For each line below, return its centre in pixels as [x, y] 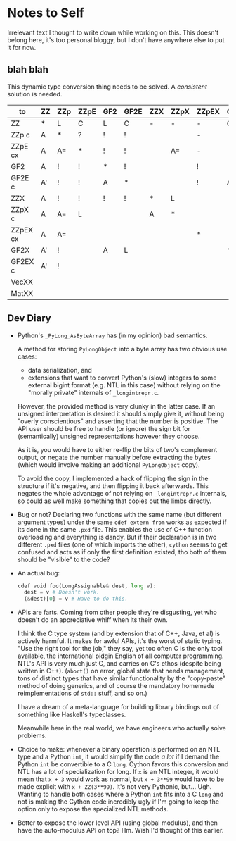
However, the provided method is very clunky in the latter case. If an [116, 406]
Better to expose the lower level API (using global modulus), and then [117, 823]
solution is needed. [35, 94]
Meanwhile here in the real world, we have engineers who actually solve [122, 728]
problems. [32, 736]
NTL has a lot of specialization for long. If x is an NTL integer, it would [118, 772]
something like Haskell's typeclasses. [72, 715]
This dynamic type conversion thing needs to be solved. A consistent [107, 87]
